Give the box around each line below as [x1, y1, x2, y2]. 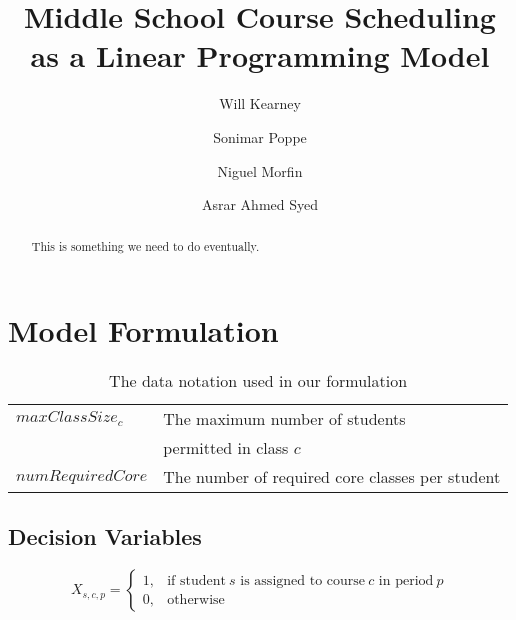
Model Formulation [8, 310, 279, 351]
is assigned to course [240, 573, 366, 588]
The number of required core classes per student [163, 465, 501, 489]
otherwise [167, 592, 225, 607]
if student [167, 573, 226, 588]
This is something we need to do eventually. [31, 238, 260, 255]
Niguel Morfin [217, 160, 303, 181]
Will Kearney [219, 93, 301, 114]
